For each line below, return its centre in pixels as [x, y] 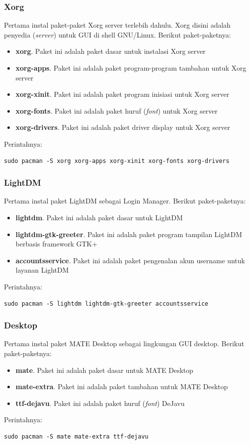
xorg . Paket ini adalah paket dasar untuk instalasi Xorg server [110, 51]
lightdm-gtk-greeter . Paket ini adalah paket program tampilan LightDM [129, 234]
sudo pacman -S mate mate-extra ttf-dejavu [76, 436]
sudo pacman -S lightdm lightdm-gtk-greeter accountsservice [106, 303]
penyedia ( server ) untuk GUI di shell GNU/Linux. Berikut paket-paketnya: [118, 34]
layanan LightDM [42, 270]
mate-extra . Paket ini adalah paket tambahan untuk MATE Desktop [122, 386]
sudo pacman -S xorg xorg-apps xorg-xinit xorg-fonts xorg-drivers [117, 161]
